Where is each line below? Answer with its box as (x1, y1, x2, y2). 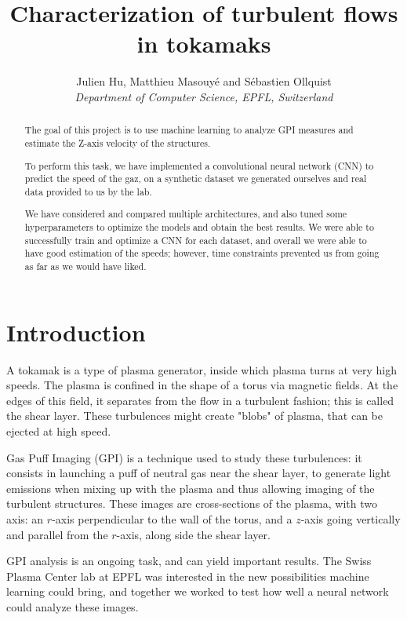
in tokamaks (136, 27, 271, 60)
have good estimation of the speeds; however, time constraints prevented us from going (24, 246, 380, 260)
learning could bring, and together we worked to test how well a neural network (6, 583, 389, 600)
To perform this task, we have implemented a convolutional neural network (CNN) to (24, 159, 374, 172)
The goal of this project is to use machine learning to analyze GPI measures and (24, 123, 354, 137)
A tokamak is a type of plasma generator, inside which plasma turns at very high (6, 361, 397, 377)
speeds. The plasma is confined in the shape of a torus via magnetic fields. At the (6, 377, 398, 393)
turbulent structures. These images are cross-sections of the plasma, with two (6, 495, 377, 512)
